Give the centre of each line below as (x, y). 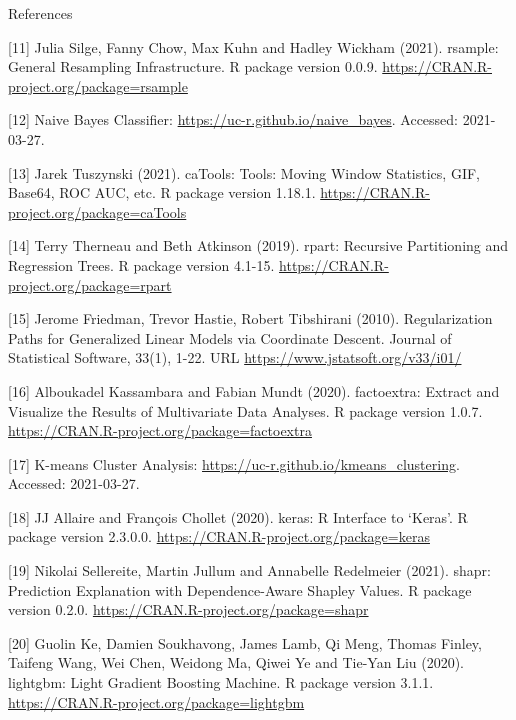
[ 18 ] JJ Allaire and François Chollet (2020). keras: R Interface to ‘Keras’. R (238, 516)
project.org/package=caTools (97, 211)
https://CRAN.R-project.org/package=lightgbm (156, 701)
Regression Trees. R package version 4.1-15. (141, 264)
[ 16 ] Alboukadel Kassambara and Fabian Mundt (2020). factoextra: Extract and (254, 390)
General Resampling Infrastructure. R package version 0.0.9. (193, 66)
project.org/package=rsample (98, 85)
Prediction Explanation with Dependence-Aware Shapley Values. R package (240, 589)
